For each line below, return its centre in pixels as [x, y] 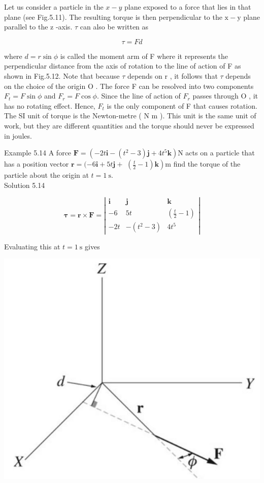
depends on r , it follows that [172, 75]
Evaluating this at [32, 246]
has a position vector [37, 164]
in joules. [18, 135]
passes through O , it [225, 96]
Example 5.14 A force [38, 153]
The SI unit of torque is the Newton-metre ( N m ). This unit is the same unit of [130, 116]
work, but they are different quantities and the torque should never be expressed [129, 125]
